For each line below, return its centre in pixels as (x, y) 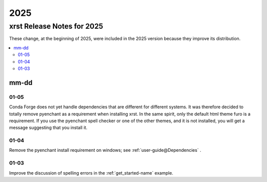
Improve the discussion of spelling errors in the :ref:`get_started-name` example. (91, 173)
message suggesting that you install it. (48, 128)
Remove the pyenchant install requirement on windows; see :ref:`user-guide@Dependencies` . (105, 150)
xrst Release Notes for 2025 (56, 26)
